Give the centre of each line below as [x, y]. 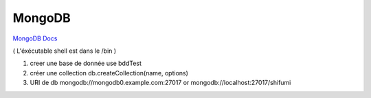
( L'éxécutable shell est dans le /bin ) [65, 51]
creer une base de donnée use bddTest [86, 63]
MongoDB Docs [35, 38]
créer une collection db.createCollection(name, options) [109, 73]
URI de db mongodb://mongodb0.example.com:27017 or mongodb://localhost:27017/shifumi [160, 83]
